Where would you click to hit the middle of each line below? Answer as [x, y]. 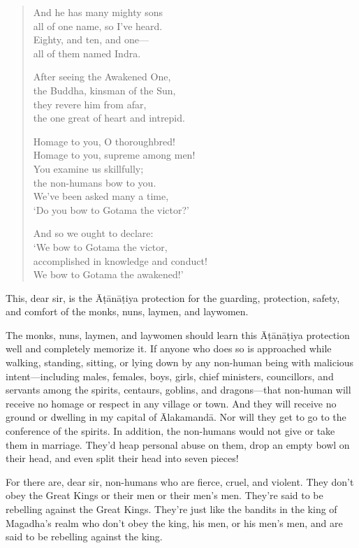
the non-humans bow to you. [95, 182]
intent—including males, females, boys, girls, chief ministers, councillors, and [170, 376]
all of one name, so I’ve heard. [98, 26]
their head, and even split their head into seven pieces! [122, 458]
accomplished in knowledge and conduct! [120, 260]
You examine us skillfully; [88, 168]
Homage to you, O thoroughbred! [104, 141]
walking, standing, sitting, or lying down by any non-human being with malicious [180, 362]
